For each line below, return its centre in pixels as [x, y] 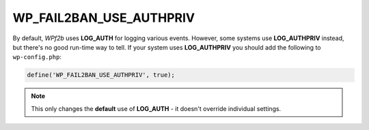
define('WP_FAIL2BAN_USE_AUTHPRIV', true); [101, 75]
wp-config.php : [37, 57]
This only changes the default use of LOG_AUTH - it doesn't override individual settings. [156, 108]
